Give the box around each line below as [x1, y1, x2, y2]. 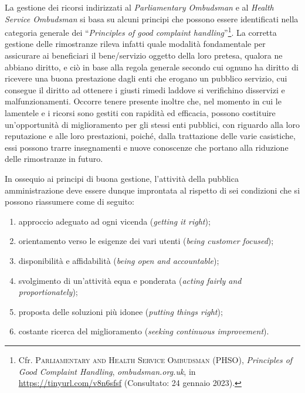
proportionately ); [18, 286, 78, 298]
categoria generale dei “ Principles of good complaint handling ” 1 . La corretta [5, 25, 277, 38]
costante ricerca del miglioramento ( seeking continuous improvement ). [18, 325, 269, 337]
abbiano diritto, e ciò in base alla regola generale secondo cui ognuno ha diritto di [5, 60, 299, 73]
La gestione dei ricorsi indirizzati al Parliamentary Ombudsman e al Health [5, 1, 274, 13]
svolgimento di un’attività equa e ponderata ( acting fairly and [18, 274, 242, 286]
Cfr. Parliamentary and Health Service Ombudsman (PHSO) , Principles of [18, 353, 293, 365]
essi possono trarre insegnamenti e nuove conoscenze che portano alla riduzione [5, 141, 289, 153]
